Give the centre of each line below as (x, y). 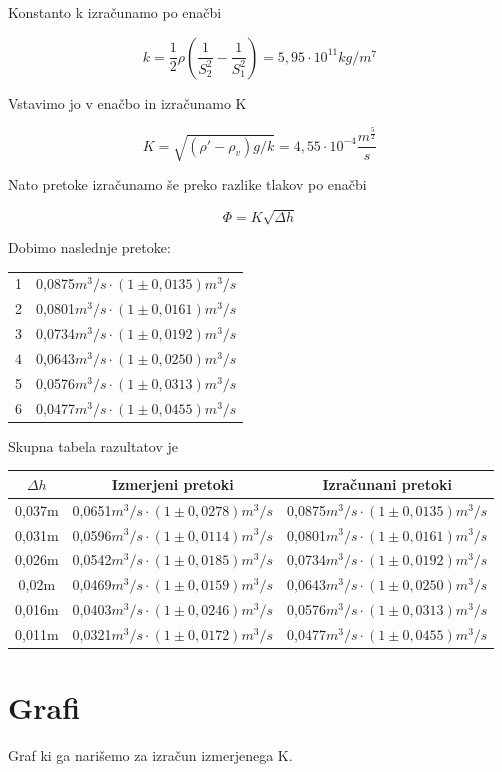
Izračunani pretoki (387, 483)
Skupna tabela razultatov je (93, 445)
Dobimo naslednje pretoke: (89, 247)
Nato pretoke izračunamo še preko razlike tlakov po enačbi (187, 183)
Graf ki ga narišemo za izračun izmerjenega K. (150, 755)
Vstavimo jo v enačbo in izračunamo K (127, 102)
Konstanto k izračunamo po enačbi (115, 12)
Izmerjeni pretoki (172, 483)
